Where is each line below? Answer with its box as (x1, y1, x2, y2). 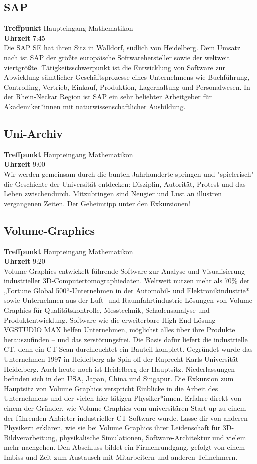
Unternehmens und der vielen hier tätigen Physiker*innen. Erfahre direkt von (4, 393, 241, 403)
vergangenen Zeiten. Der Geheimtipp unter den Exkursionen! (4, 198, 190, 208)
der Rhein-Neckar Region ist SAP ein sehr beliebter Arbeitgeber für (4, 91, 212, 102)
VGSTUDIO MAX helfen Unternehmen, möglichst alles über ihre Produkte (4, 324, 235, 335)
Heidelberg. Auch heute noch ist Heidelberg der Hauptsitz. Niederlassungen (4, 363, 235, 374)
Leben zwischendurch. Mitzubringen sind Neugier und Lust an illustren (4, 188, 222, 199)
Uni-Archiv (4, 125, 63, 141)
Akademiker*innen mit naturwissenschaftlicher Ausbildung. (4, 101, 186, 111)
